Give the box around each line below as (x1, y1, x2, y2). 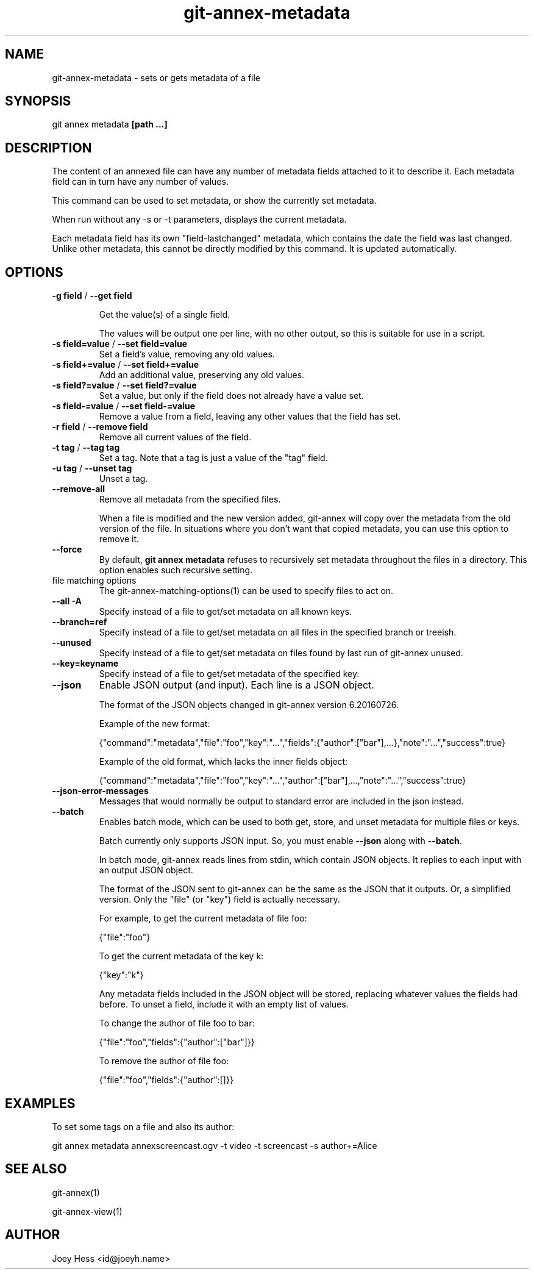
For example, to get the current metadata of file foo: (99, 913, 307, 924)
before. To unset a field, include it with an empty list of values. (99, 999, 349, 1010)
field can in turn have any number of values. (52, 176, 229, 187)
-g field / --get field (52, 290, 132, 301)
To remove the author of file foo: (99, 1056, 229, 1067)
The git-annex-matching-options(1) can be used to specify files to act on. (99, 585, 394, 596)
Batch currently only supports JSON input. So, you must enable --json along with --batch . (99, 836, 462, 846)
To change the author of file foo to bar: (99, 1018, 255, 1029)
